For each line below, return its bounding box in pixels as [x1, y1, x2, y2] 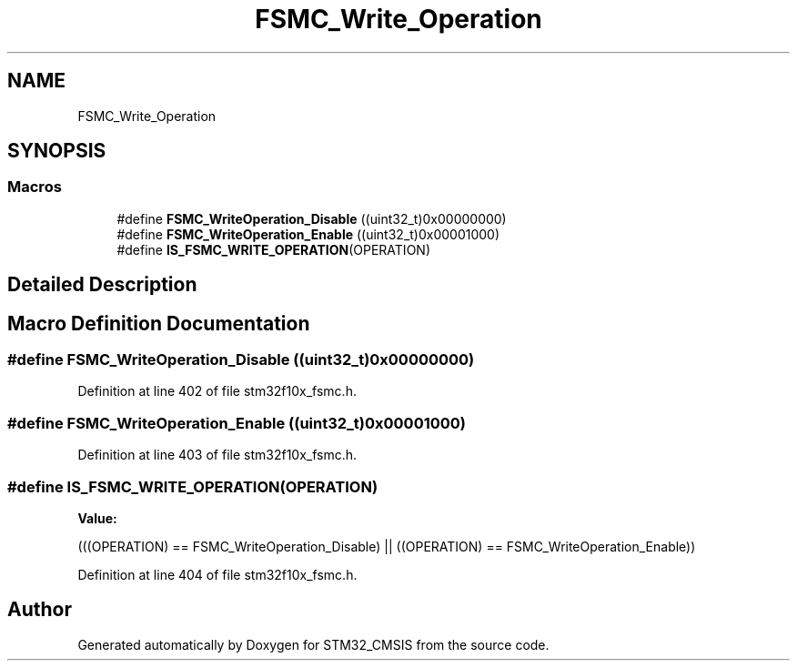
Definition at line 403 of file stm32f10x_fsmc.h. [77, 447, 358, 463]
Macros [7, 177, 62, 197]
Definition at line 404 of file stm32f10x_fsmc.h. [77, 566, 358, 582]
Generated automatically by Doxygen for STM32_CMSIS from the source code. [77, 636, 550, 653]
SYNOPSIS [7, 139, 106, 163]
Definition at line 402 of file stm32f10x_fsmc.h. [77, 383, 357, 400]
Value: [77, 510, 117, 526]
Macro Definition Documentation [7, 311, 310, 335]
